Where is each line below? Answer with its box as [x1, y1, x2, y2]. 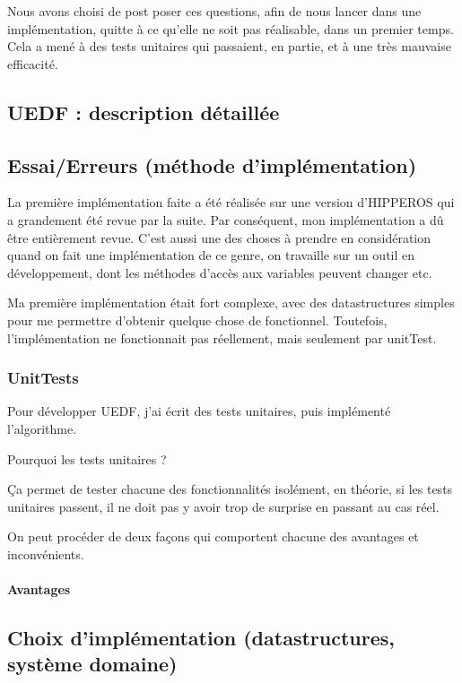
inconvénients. [7, 544, 84, 563]
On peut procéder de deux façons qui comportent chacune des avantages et [7, 527, 419, 546]
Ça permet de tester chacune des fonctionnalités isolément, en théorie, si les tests [7, 480, 453, 498]
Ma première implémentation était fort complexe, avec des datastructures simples [7, 293, 455, 312]
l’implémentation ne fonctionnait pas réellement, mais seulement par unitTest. [7, 328, 437, 347]
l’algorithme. [7, 419, 77, 437]
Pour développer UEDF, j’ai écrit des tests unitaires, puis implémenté [7, 402, 391, 420]
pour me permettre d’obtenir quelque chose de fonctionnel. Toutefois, [7, 310, 388, 329]
